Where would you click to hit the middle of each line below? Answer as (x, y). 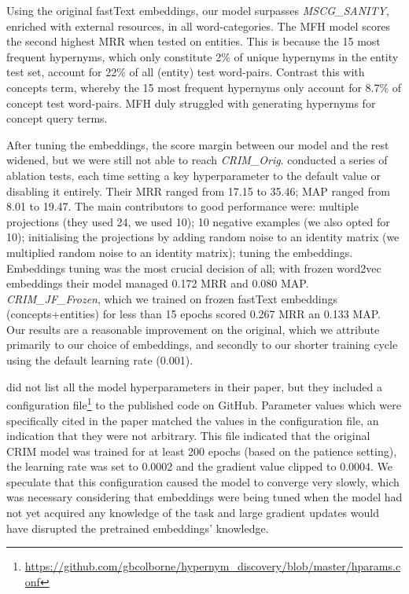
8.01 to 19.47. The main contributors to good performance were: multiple (182, 206)
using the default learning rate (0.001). (100, 360)
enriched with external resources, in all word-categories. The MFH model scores (199, 26)
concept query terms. (57, 118)
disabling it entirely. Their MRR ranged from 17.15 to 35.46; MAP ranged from (198, 191)
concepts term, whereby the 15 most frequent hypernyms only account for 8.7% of (204, 87)
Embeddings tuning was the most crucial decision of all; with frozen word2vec (194, 268)
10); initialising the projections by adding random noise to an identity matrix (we (203, 237)
